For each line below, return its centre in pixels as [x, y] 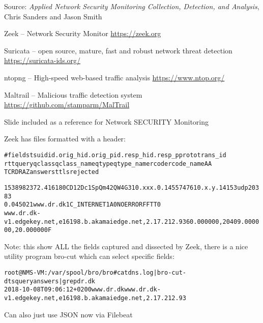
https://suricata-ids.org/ [42, 60]
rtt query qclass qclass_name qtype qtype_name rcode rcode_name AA [108, 164]
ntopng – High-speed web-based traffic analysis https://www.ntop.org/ [114, 77]
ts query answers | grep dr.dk [52, 281]
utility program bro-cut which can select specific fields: [89, 256]
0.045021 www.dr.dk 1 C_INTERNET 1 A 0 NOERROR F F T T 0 [82, 205]
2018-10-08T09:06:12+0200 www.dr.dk [64, 290]
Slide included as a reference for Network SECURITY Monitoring [107, 121]
